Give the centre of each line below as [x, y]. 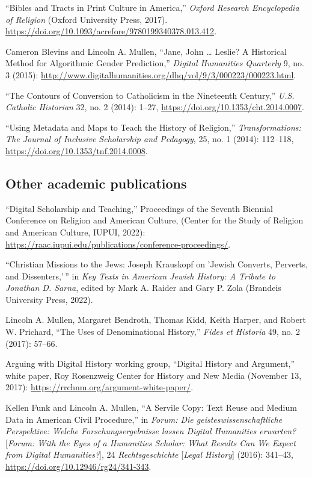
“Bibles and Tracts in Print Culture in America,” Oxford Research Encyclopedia [152, 7]
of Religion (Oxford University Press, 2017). [87, 19]
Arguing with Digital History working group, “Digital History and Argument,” [150, 363]
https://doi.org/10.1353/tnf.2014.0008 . [77, 150]
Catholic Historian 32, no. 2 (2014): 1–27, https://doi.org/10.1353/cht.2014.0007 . [155, 107]
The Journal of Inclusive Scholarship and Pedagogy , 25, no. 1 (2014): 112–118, [150, 139]
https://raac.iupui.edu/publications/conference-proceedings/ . [118, 244]
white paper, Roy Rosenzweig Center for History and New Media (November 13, [154, 375]
